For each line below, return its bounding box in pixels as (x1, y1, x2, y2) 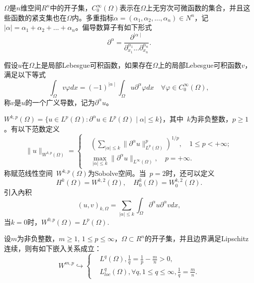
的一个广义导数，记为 (25, 97, 95, 107)
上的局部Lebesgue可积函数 (158, 59, 242, 70)
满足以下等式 (4, 69, 46, 80)
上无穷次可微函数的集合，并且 (146, 2, 244, 12)
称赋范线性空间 (4, 168, 53, 178)
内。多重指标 (72, 12, 114, 22)
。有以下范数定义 (4, 123, 60, 134)
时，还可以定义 (166, 168, 215, 178)
